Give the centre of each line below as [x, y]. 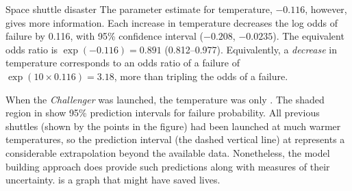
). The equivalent [309, 36]
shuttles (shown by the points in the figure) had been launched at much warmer [173, 126]
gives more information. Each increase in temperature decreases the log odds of [172, 22]
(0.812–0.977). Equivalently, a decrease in [251, 49]
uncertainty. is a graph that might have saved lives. [113, 180]
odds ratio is [32, 49]
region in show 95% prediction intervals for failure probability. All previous [163, 113]
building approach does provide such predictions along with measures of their [168, 166]
